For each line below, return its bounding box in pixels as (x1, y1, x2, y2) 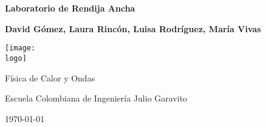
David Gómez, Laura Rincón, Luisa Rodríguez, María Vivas (5, 22, 261, 35)
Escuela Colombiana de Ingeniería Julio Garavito (5, 92, 188, 105)
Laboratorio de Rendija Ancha (5, 2, 135, 14)
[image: (5, 44, 36, 53)
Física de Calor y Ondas (5, 71, 95, 84)
